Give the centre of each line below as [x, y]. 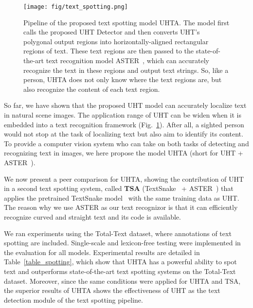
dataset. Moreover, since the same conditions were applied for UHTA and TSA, [122, 281]
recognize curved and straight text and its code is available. [92, 216]
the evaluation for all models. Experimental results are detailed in [102, 252]
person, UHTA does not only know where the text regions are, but [123, 79]
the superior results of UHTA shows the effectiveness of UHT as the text [112, 290]
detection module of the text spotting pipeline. [73, 299]
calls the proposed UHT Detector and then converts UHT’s [112, 32]
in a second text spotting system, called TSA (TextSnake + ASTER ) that [119, 188]
